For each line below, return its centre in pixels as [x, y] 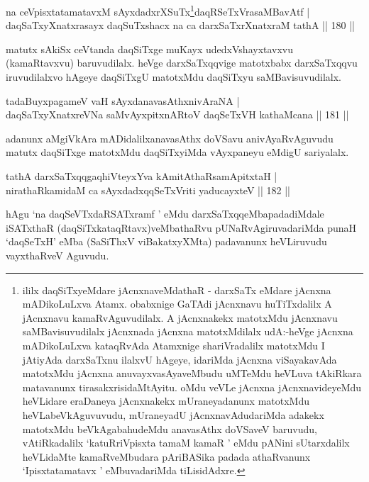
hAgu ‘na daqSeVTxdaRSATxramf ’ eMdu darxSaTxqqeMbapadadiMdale [165, 214]
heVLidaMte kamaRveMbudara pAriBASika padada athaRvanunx [166, 456]
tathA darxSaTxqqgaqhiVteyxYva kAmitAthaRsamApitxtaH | [142, 176]
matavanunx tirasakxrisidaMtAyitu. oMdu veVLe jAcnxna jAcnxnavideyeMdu [192, 387]
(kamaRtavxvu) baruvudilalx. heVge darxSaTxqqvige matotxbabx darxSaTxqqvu [182, 63]
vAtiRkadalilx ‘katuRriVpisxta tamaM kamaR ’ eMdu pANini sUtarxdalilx [186, 443]
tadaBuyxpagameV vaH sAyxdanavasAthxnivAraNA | [123, 100]
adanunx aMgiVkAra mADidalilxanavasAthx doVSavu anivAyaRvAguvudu [170, 138]
